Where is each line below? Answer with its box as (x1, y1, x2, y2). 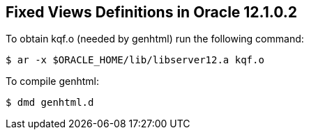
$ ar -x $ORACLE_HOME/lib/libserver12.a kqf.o (6, 54, 264, 66)
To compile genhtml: (6, 75, 99, 88)
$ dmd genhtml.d (6, 97, 94, 109)
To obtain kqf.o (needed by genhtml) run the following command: (6, 33, 304, 45)
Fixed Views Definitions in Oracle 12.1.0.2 (6, 3, 297, 21)
